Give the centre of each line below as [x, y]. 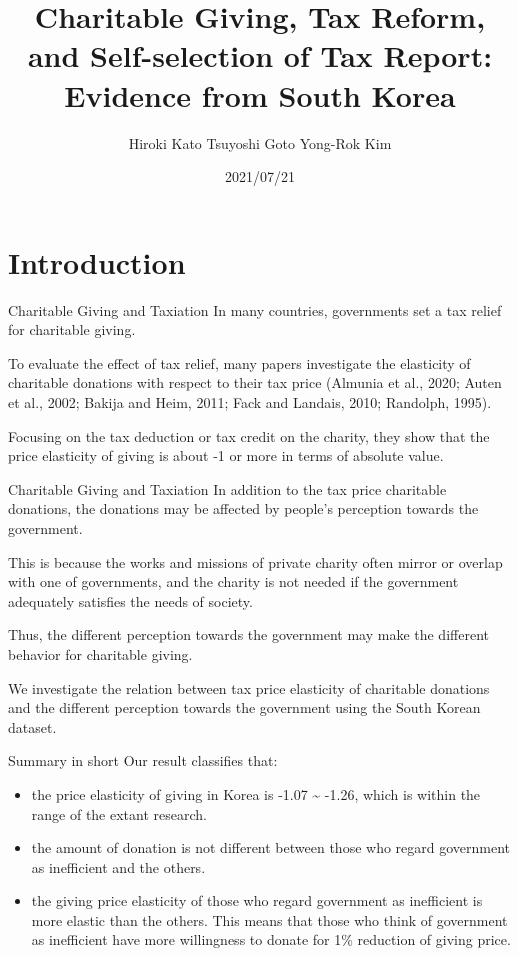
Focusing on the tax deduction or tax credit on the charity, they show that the [249, 435]
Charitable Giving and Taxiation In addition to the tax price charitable [227, 488]
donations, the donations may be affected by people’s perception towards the [243, 508]
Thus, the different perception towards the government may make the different [248, 634]
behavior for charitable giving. [100, 653]
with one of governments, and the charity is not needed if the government [233, 581]
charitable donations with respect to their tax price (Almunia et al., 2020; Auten [255, 382]
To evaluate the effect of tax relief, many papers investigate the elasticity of [239, 362]
